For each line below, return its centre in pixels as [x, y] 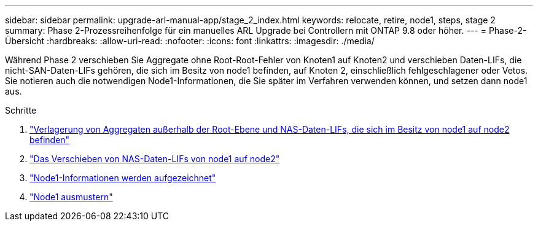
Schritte [21, 110]
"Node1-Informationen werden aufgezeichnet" [123, 178]
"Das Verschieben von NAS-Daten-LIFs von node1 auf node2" [155, 159]
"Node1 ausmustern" [71, 197]
